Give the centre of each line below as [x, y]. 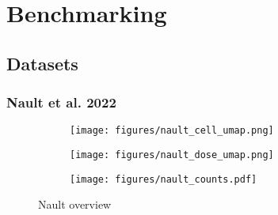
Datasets [42, 63]
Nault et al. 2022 [61, 102]
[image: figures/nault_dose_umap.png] [172, 155]
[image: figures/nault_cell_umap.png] [172, 131]
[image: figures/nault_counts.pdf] [164, 179]
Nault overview [75, 204]
